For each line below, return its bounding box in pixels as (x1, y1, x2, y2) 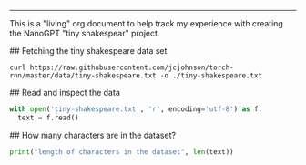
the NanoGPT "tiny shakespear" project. (9, 28, 160, 38)
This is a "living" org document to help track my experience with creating (9, 18, 284, 28)
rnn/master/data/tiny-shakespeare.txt (9, 71, 157, 80)
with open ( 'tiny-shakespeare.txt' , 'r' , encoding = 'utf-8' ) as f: (9, 105, 262, 114)
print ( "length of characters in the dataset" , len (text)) (9, 147, 234, 156)
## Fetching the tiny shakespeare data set (9, 46, 168, 56)
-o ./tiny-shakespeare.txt (159, 71, 262, 80)
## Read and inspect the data (9, 88, 120, 98)
